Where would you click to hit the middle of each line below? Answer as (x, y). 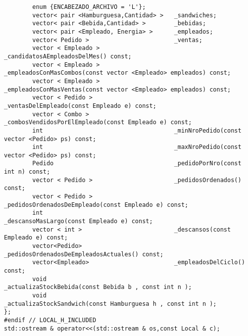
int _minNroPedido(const (137, 130)
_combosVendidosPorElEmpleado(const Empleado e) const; (98, 122)
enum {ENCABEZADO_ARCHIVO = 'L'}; (89, 7)
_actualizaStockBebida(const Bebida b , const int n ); (98, 287)
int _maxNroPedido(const (137, 147)
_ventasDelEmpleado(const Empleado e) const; (80, 106)
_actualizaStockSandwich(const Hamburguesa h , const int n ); (110, 304)
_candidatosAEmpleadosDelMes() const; (68, 56)
